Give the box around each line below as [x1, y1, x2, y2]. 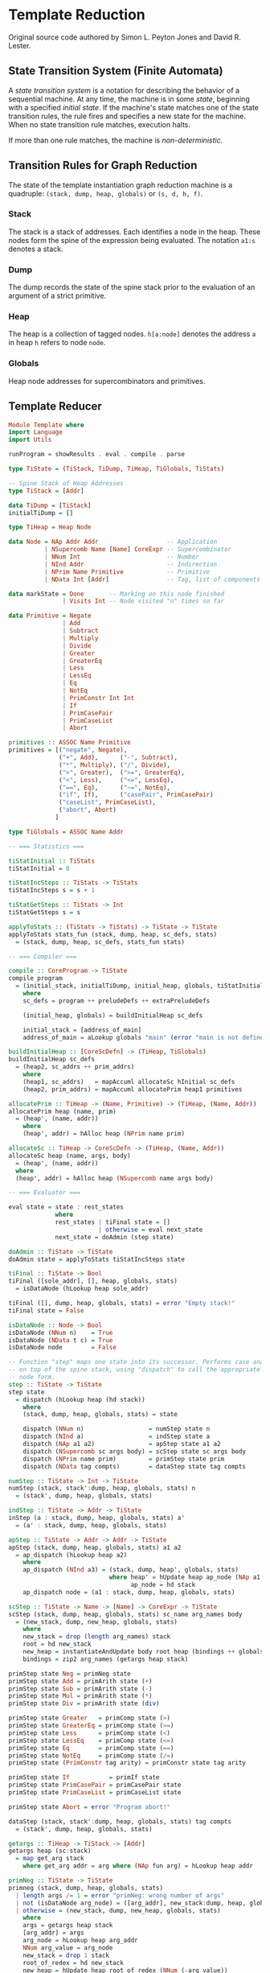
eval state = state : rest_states [8, 1203, 125, 1212]
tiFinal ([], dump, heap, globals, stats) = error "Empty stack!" [8, 1300, 235, 1308]
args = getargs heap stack [22, 1922, 113, 1930]
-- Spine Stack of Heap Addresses [8, 479, 125, 488]
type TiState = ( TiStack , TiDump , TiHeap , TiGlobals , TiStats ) [8, 465, 225, 473]
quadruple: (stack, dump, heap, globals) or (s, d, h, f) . [8, 188, 203, 198]
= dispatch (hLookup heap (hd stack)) [15, 1395, 146, 1403]
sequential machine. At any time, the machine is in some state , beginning [8, 94, 251, 104]
